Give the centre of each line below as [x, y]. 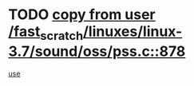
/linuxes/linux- [133, 31]
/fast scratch [46, 33]
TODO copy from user [82, 15]
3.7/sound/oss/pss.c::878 [97, 51]
